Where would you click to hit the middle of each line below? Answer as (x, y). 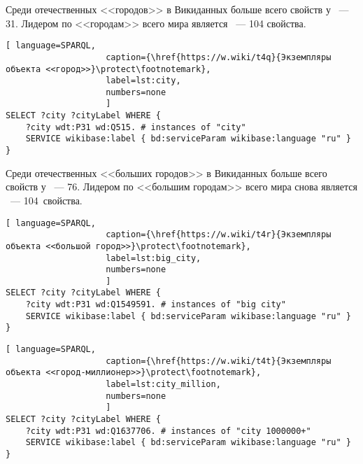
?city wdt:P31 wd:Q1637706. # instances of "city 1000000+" (168, 431)
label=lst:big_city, (154, 258)
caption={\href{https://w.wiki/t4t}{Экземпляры (219, 361)
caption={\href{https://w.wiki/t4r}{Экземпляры (219, 235)
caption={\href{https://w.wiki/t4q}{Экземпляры (219, 57)
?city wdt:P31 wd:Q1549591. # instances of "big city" (156, 305)
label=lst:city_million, (163, 385)
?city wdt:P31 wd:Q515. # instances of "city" (136, 127)
